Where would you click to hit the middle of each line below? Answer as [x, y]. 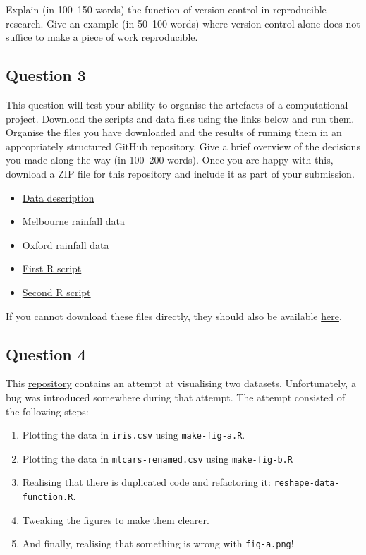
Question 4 [46, 354]
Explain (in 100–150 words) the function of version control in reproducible [166, 9]
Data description [58, 197]
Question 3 [46, 75]
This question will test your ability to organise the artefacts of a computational [177, 104]
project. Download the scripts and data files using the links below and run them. [180, 118]
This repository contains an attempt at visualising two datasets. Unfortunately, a [181, 383]
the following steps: [47, 411]
